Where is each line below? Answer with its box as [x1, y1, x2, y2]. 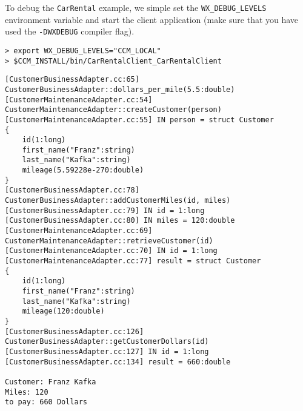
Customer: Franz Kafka [5, 377, 96, 386]
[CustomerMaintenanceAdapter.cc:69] [5, 226, 153, 235]
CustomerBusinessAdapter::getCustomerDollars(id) [5, 337, 209, 346]
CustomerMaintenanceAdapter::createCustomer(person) [5, 105, 222, 114]
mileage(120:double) [22, 307, 105, 316]
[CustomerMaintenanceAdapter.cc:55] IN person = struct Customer [5, 115, 274, 124]
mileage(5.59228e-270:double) [22, 166, 144, 175]
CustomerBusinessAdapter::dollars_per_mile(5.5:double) [5, 85, 235, 94]
